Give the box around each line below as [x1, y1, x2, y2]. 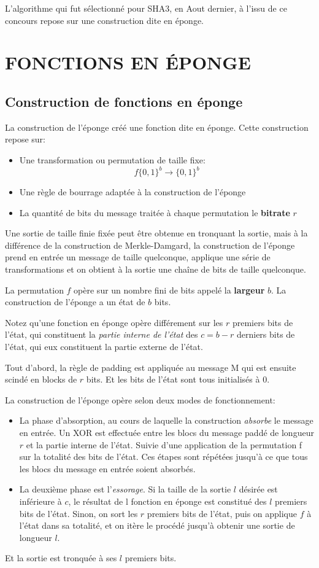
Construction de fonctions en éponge [5, 91, 243, 111]
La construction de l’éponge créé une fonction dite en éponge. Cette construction [5, 120, 309, 133]
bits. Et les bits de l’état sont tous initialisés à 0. [86, 373, 270, 386]
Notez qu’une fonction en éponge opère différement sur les [5, 316, 223, 329]
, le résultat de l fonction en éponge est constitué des [68, 494, 267, 507]
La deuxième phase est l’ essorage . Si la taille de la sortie [19, 483, 231, 496]
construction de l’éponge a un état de [5, 295, 145, 308]
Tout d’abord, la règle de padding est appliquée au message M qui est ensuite [5, 360, 296, 373]
